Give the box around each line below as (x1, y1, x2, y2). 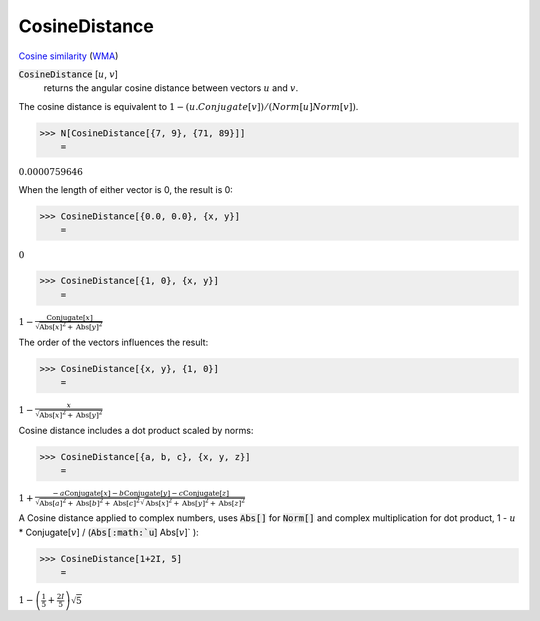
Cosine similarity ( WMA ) (18, 50, 119, 62)
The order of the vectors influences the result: (18, 336, 209, 348)
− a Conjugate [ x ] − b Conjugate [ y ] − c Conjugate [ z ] (52, 488, 230, 498)
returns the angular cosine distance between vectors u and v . (43, 82, 299, 94)
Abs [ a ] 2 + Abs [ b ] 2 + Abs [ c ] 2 (38, 496, 140, 508)
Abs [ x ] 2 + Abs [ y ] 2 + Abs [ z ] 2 (145, 496, 245, 508)
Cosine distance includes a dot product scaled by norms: (18, 424, 254, 436)
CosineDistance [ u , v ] (18, 68, 119, 80)
